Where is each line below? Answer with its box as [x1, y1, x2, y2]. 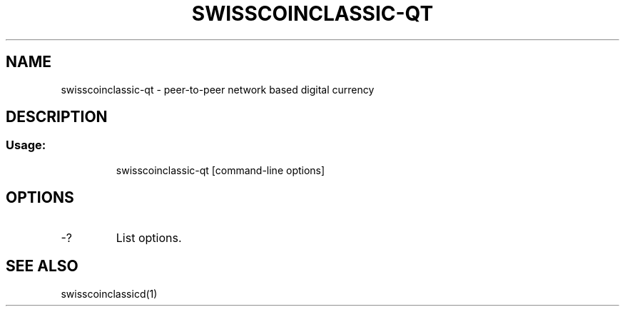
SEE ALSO [6, 257, 78, 276]
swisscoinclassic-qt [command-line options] [116, 163, 325, 176]
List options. [116, 230, 182, 245]
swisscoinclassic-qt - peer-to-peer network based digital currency [61, 83, 375, 96]
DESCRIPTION [6, 108, 108, 126]
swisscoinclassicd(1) [61, 287, 158, 300]
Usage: [6, 138, 46, 153]
